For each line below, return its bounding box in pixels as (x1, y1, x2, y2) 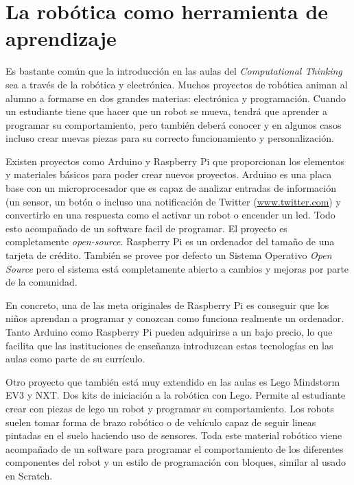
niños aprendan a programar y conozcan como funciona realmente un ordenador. (5, 311, 344, 325)
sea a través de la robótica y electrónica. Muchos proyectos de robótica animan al (5, 77, 348, 91)
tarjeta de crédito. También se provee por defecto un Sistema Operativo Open (5, 248, 332, 262)
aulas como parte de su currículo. (5, 351, 145, 366)
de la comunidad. (5, 275, 78, 289)
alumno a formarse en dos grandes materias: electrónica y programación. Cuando (5, 90, 346, 105)
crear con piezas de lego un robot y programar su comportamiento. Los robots (5, 401, 334, 415)
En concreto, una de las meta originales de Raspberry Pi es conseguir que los (5, 297, 329, 312)
